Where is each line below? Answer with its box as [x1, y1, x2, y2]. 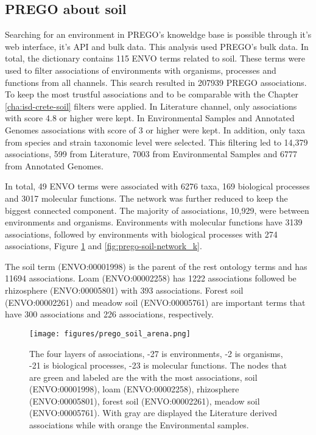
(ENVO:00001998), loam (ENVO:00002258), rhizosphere [29, 383, 239, 395]
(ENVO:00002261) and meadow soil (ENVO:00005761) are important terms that [5, 295, 306, 308]
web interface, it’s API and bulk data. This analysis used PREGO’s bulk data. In [5, 40, 309, 52]
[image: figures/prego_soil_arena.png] [29, 329, 191, 338]
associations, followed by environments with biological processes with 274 [5, 227, 278, 240]
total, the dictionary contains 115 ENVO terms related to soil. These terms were [5, 52, 306, 65]
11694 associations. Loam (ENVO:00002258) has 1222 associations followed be [5, 272, 297, 285]
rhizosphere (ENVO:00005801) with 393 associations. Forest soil [5, 284, 244, 297]
